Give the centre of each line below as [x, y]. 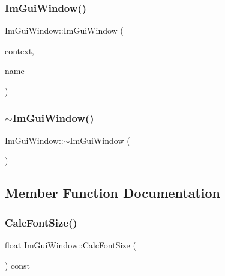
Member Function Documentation [113, 193]
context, [19, 50]
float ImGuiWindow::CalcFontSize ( [70, 245]
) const [18, 265]
